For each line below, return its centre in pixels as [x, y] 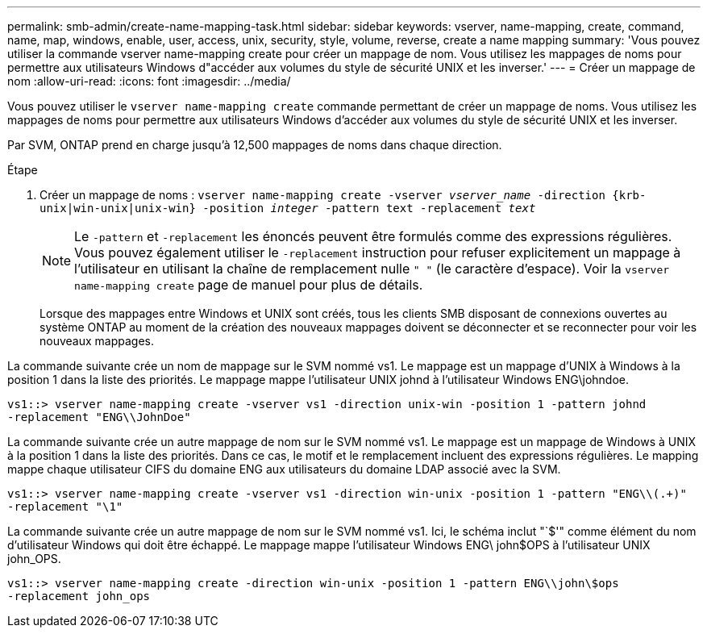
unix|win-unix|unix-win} [118, 208]
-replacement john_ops [79, 596]
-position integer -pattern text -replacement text [369, 208]
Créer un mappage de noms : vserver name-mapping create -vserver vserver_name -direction [322, 195]
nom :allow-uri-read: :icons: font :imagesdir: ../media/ [149, 81]
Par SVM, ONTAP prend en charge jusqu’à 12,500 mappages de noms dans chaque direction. [255, 145]
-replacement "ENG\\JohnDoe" [99, 417]
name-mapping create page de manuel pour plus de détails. [249, 285]
